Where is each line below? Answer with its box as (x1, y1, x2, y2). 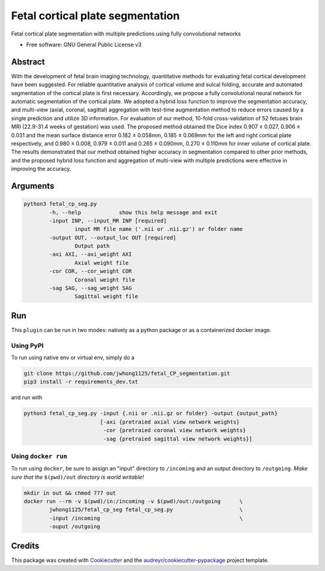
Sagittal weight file (74, 293, 138, 300)
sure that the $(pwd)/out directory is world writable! (11, 473, 144, 481)
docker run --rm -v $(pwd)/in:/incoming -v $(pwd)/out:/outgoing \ (23, 498, 243, 505)
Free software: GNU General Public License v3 (26, 41, 142, 48)
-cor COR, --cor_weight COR (49, 268, 132, 275)
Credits (11, 540, 40, 551)
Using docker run (11, 452, 67, 460)
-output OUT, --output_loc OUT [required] (49, 234, 177, 241)
